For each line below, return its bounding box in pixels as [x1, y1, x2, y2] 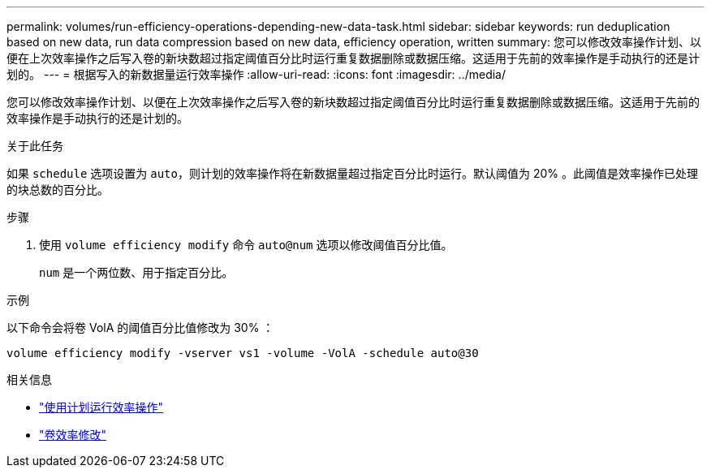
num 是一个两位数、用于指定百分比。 [39, 265, 234, 279]
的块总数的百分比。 [6, 183, 109, 196]
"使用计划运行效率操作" [39, 400, 164, 414]
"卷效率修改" [39, 428, 107, 442]
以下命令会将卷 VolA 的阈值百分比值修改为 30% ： [6, 321, 274, 334]
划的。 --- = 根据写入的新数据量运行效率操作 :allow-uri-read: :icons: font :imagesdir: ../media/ [6, 67, 506, 81]
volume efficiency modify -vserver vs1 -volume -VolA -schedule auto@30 [6, 347, 479, 360]
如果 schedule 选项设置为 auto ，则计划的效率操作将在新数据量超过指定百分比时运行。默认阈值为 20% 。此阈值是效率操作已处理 [6, 166, 698, 180]
